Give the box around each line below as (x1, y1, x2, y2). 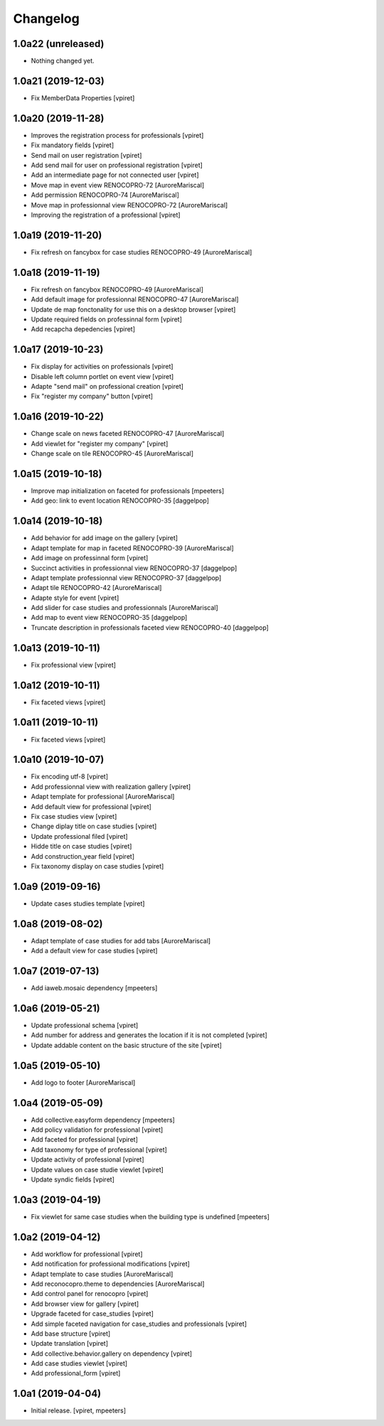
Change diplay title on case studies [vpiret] (31, 822, 157, 831)
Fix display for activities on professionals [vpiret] (31, 363, 174, 371)
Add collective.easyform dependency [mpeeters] (31, 1115, 176, 1124)
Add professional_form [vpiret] (31, 1369, 121, 1378)
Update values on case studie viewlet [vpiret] (31, 1165, 164, 1174)
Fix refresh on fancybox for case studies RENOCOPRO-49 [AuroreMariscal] (31, 247, 252, 256)
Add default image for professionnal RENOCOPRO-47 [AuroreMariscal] (31, 295, 239, 304)
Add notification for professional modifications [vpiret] (31, 1260, 190, 1268)
